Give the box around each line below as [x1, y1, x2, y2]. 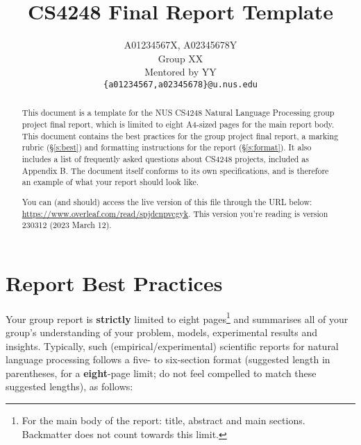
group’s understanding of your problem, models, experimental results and [6, 325, 318, 339]
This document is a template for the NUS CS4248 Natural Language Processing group [22, 107, 335, 119]
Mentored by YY [144, 64, 217, 79]
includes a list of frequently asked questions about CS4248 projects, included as [22, 152, 309, 164]
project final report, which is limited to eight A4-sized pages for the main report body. [22, 119, 335, 130]
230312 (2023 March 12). [22, 219, 112, 231]
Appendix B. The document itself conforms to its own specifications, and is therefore [22, 164, 329, 176]
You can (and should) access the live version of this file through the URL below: [22, 195, 312, 207]
